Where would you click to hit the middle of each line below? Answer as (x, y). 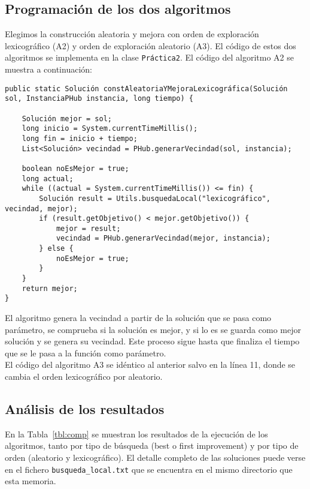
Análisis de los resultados (85, 409)
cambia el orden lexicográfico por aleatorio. (84, 376)
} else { (56, 249)
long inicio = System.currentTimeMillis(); (110, 129)
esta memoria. (31, 481)
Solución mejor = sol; (67, 118)
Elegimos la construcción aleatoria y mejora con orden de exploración (132, 34)
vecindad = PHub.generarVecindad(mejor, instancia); (163, 238)
